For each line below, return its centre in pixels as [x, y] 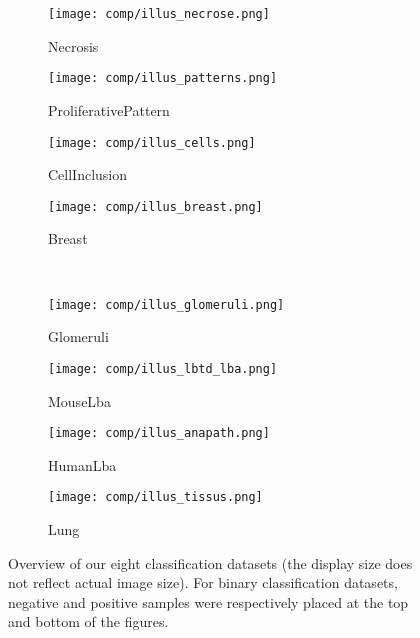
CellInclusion [88, 174]
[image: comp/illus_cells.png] [152, 142]
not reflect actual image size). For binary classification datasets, [203, 582]
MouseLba [79, 400]
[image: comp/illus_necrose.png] [159, 14]
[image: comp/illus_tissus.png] [155, 497]
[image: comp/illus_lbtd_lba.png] [163, 368]
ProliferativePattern [109, 109]
